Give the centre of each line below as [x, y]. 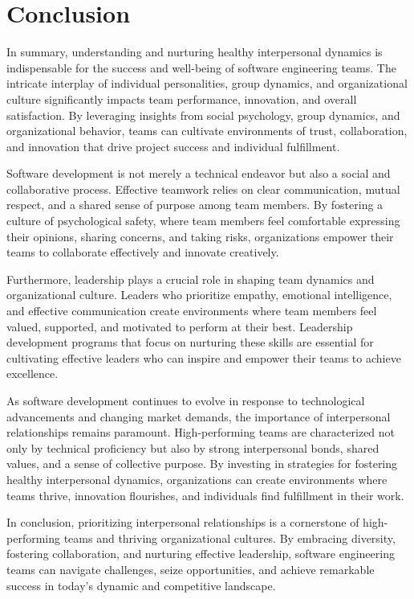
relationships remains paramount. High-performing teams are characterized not [201, 432]
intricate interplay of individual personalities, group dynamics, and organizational [207, 83]
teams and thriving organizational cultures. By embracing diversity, [229, 537]
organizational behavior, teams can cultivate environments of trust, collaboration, [207, 131]
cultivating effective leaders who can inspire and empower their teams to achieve [204, 357]
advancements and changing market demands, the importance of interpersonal [199, 416]
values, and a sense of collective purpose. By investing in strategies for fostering [202, 464]
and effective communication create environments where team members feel [192, 311]
